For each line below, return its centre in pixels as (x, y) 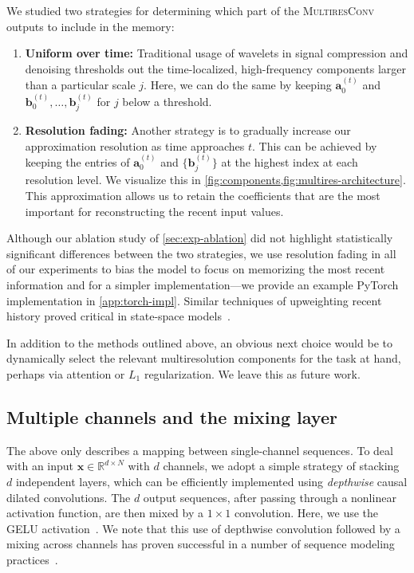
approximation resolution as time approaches (135, 145)
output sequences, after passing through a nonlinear (270, 497)
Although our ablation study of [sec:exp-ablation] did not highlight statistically (200, 238)
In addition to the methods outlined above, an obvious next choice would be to (199, 342)
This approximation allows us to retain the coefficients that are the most (203, 196)
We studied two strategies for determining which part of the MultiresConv (190, 10)
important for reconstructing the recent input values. (154, 211)
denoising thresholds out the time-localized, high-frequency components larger (216, 68)
